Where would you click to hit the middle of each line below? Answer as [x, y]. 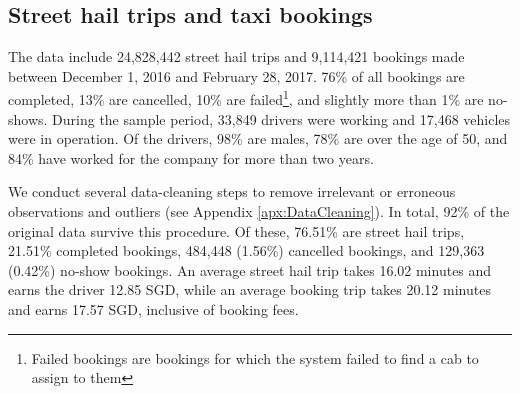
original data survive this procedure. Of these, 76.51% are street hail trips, [236, 230]
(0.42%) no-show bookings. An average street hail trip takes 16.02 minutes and [250, 269]
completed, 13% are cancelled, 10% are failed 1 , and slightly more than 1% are [246, 98]
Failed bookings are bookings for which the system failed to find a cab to [255, 357]
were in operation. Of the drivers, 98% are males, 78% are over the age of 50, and [258, 138]
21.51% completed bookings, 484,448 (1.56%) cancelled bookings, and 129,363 [246, 250]
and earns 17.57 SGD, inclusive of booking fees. [153, 308]
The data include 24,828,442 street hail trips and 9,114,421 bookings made [236, 56]
